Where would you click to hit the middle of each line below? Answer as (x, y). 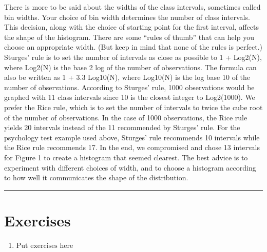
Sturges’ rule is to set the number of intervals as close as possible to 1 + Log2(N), (133, 57)
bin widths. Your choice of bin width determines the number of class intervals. (127, 17)
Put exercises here (45, 246)
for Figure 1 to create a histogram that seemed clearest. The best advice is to (126, 157)
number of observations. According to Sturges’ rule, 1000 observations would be (129, 87)
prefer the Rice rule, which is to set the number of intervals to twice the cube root (133, 107)
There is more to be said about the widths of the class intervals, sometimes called (132, 7)
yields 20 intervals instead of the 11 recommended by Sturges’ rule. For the (122, 127)
